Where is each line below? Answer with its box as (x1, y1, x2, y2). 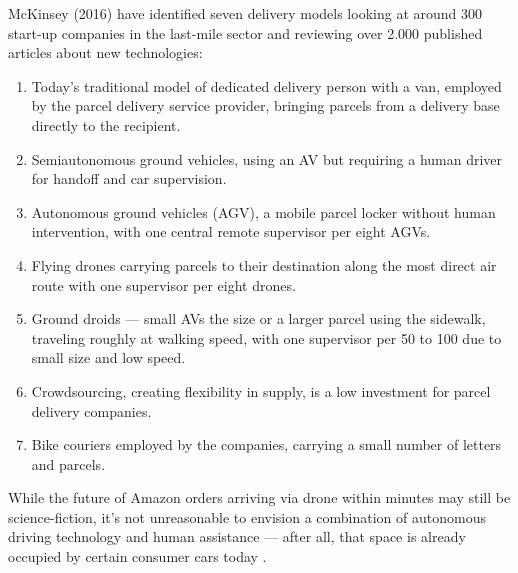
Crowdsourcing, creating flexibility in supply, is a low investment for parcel (31, 380, 491, 401)
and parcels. (31, 453, 106, 474)
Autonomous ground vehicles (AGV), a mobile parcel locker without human (31, 201, 496, 222)
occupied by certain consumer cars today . (8, 546, 267, 567)
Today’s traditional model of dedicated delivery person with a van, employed (31, 75, 502, 96)
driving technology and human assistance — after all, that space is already (8, 526, 466, 547)
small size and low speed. (31, 347, 186, 368)
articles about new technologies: (8, 42, 203, 63)
